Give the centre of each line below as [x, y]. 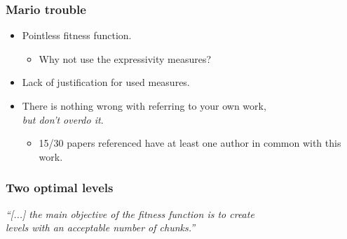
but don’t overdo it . [63, 119]
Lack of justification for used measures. [106, 82]
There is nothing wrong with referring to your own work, [144, 106]
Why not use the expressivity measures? [125, 58]
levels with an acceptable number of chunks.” [101, 227]
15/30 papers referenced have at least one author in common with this [190, 143]
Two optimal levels [60, 188]
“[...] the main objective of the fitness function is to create [130, 213]
